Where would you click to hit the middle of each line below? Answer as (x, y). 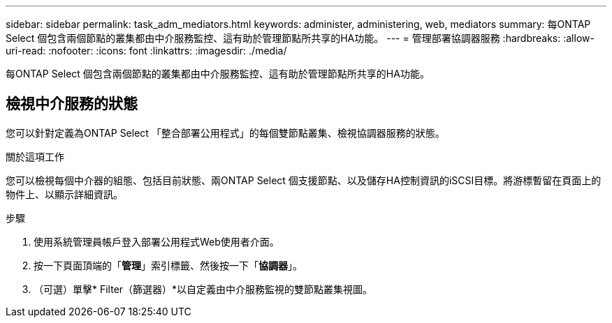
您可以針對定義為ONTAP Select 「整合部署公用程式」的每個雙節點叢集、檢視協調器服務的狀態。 (225, 133)
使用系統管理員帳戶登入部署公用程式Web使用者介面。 (156, 241)
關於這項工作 (35, 156)
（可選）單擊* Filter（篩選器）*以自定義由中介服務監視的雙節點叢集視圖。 (203, 289)
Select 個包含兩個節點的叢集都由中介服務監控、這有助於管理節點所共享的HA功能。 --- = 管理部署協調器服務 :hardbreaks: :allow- (300, 38)
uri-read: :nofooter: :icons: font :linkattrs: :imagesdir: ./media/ (146, 51)
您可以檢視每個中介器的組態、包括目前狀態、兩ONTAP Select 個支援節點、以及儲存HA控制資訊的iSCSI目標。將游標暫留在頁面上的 (304, 180)
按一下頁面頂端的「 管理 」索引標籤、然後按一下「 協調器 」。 (168, 265)
